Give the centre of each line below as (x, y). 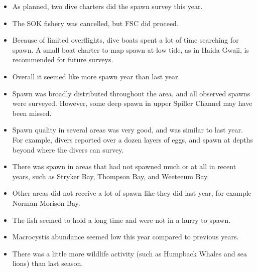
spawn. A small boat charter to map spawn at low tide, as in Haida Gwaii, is (131, 49)
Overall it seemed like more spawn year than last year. (96, 76)
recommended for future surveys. (63, 59)
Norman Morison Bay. (46, 202)
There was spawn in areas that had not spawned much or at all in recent (124, 166)
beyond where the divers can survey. (68, 149)
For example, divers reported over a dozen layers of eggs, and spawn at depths (133, 139)
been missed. (32, 113)
